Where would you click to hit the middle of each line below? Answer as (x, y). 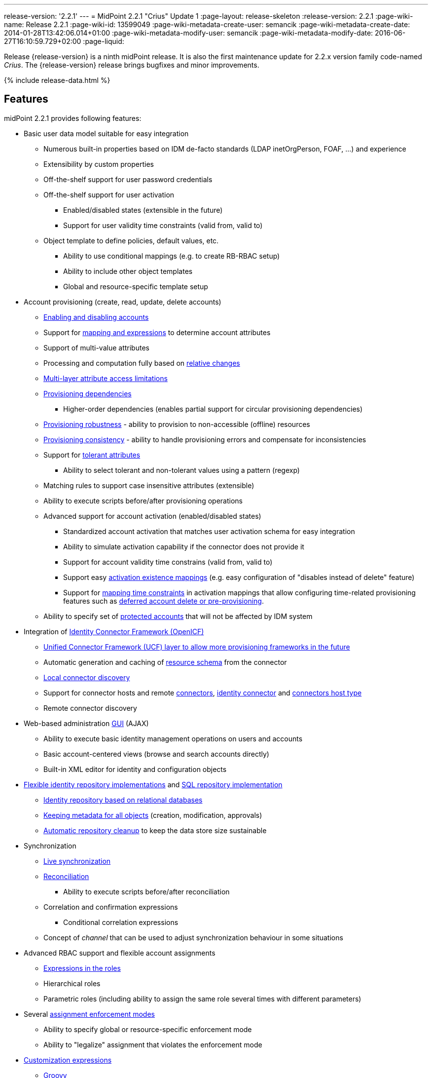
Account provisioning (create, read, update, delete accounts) (123, 302)
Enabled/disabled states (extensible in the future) (143, 210)
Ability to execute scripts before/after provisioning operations (143, 500)
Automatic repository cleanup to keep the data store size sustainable (155, 830)
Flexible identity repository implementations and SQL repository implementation (153, 784)
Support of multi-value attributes (96, 347)
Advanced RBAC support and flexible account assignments (120, 953)
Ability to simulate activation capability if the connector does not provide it (184, 546)
